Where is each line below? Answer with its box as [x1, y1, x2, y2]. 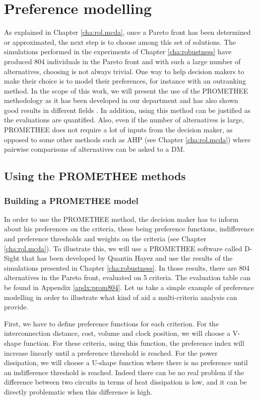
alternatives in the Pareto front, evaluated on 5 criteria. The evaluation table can [4, 272, 251, 283]
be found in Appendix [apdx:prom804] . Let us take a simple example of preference [4, 282, 254, 292]
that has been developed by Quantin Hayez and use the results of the [22, 253, 233, 263]
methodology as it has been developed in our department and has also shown [4, 95, 238, 105]
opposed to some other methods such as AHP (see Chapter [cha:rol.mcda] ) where [4, 134, 251, 144]
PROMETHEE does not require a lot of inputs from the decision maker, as [4, 124, 233, 135]
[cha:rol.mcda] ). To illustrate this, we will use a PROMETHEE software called [4, 243, 243, 253]
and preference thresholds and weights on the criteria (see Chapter [4, 233, 206, 244]
